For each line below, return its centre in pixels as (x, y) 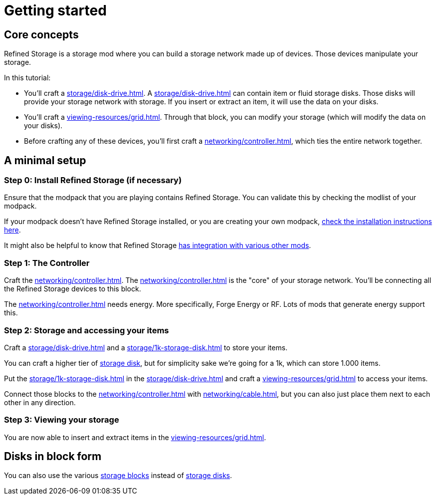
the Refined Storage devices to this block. (73, 289)
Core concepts (41, 34)
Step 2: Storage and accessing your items (87, 330)
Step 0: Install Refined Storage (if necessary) (93, 180)
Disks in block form (53, 457)
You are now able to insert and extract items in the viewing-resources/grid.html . (135, 437)
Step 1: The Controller (47, 263)
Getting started (55, 10)
